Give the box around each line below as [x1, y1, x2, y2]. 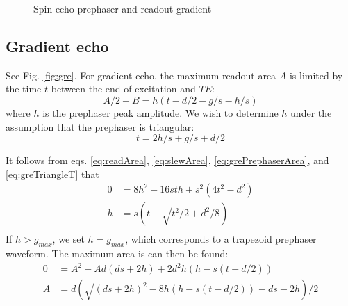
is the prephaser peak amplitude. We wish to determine [42, 105, 279, 120]
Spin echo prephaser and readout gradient [33, 1, 212, 15]
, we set [52, 232, 85, 246]
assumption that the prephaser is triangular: [6, 119, 194, 134]
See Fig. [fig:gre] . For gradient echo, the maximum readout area [6, 67, 276, 82]
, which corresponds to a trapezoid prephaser [125, 232, 317, 246]
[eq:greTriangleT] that [6, 166, 99, 181]
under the [290, 105, 332, 120]
